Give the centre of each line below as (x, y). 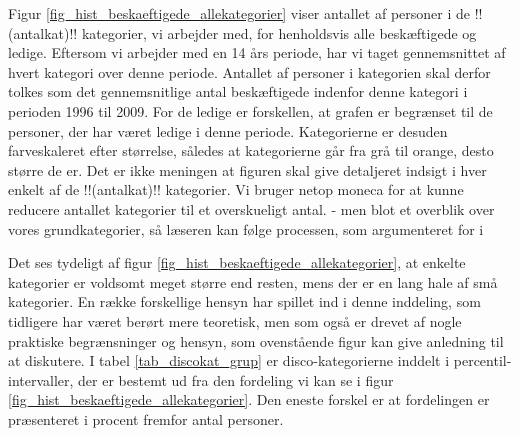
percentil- (482, 360)
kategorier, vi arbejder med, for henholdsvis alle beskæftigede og (279, 32)
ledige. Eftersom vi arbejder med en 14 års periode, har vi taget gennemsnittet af (257, 52)
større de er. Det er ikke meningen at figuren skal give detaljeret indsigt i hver (247, 169)
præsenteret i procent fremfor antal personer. (146, 418)
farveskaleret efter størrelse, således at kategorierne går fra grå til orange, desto (251, 150)
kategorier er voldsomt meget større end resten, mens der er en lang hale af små (253, 281)
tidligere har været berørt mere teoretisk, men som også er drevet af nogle (235, 320)
